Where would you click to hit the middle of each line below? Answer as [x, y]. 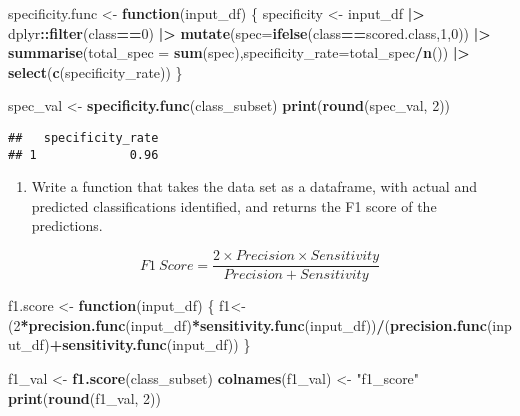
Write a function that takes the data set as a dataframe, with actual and [254, 186]
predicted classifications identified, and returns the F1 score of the [234, 205]
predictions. [67, 225]
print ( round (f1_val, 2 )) [84, 397]
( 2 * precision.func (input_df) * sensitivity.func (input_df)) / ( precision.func [247, 324]
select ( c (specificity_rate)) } [95, 71]
